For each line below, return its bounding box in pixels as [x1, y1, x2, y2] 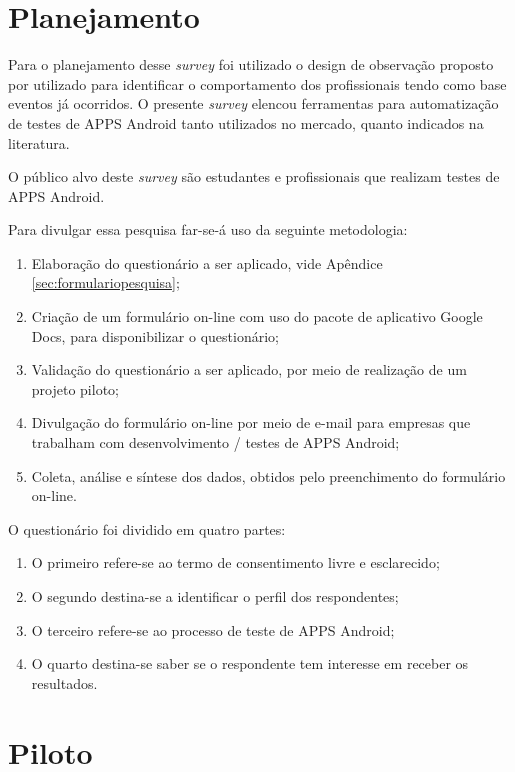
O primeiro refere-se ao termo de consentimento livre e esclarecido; [31, 552, 440, 573]
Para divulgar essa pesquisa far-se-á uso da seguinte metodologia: [8, 219, 408, 240]
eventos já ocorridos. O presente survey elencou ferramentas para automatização [8, 93, 499, 114]
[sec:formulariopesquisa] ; [31, 272, 180, 293]
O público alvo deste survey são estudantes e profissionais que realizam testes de [8, 166, 500, 187]
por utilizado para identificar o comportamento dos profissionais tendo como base [8, 73, 507, 94]
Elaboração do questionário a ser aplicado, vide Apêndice [31, 252, 383, 273]
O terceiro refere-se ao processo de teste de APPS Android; [31, 619, 395, 640]
